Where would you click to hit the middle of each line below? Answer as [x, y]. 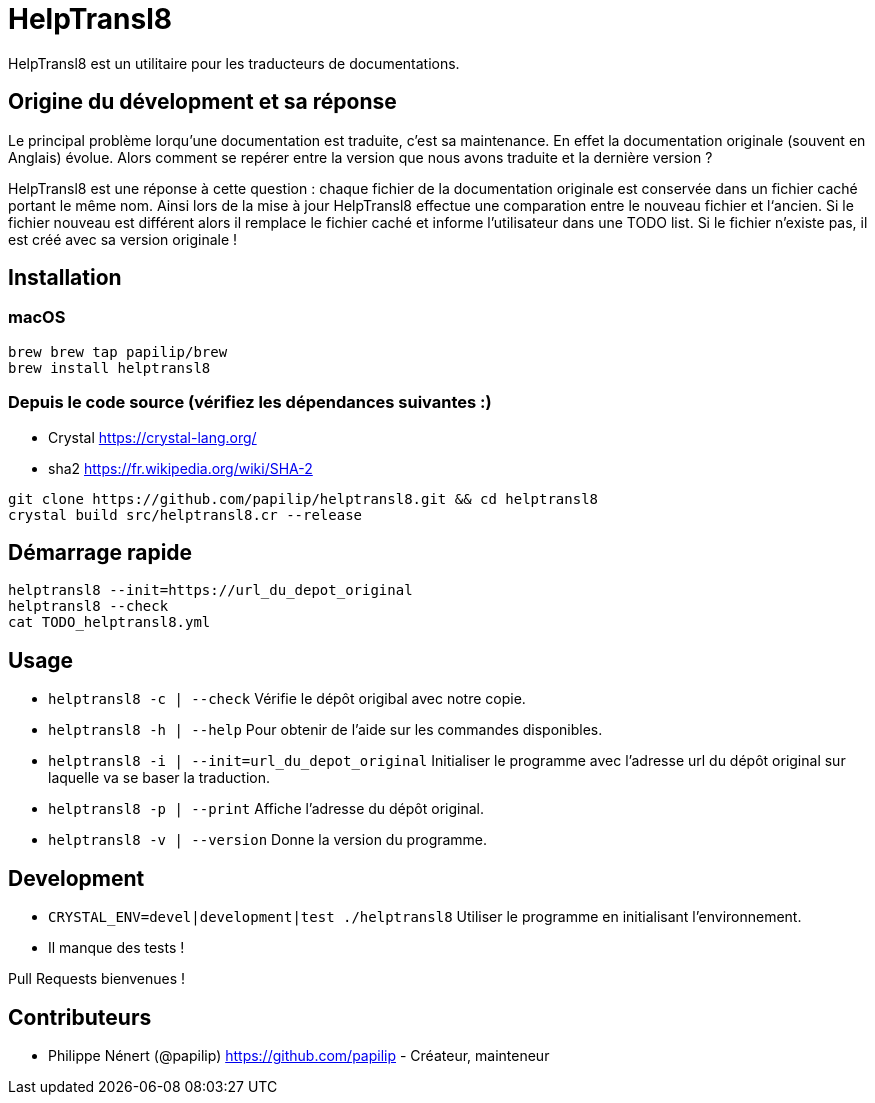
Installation [65, 278]
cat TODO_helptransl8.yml [109, 622]
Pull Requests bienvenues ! [97, 979]
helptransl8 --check [88, 606]
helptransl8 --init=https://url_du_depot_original [210, 590]
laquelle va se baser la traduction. [159, 778]
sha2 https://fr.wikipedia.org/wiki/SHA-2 [180, 468]
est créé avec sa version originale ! [123, 239]
